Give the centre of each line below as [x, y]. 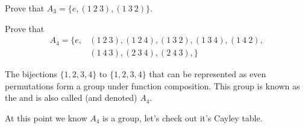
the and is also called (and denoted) [71, 98]
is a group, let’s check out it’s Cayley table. [183, 118]
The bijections [31, 74]
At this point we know [46, 118]
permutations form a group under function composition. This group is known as [152, 85]
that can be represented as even [208, 74]
